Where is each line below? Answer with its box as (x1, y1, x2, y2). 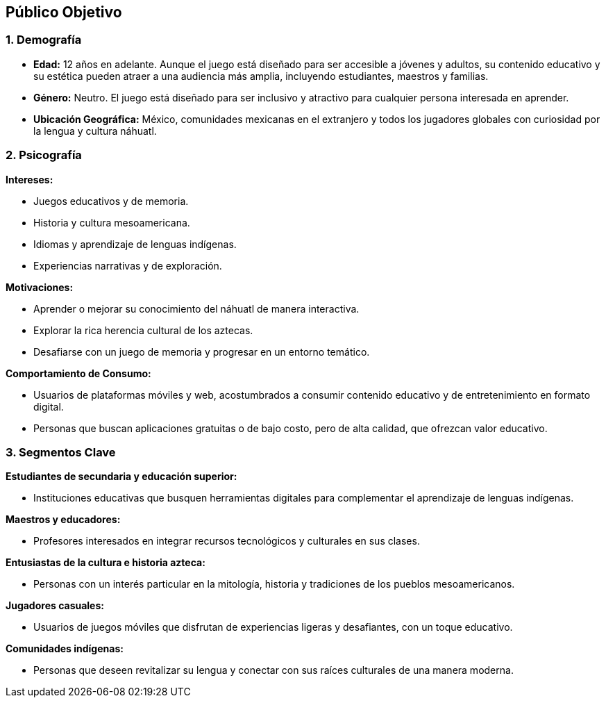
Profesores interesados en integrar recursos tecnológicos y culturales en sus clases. (33, 535, 420, 547)
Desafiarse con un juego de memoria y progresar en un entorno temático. (33, 345, 370, 358)
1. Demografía (6, 33, 82, 47)
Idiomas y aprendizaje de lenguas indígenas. (33, 238, 237, 250)
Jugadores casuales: (6, 599, 104, 612)
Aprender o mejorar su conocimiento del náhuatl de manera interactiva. (33, 302, 360, 315)
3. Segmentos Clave (6, 445, 116, 459)
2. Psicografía (6, 148, 82, 163)
